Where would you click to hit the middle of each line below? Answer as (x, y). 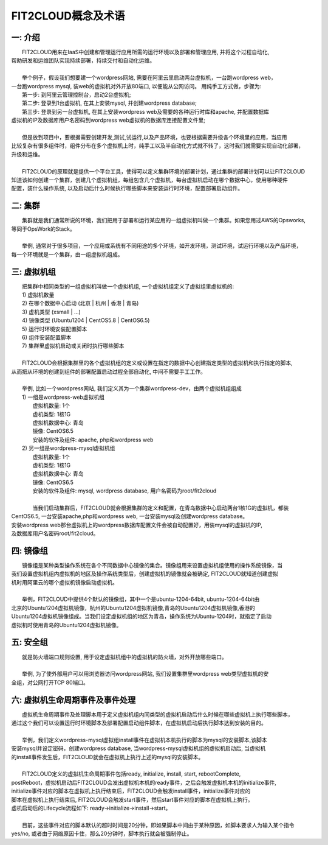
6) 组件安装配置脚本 (47, 337)
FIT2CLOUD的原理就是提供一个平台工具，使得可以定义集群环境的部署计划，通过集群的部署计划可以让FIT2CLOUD (164, 171)
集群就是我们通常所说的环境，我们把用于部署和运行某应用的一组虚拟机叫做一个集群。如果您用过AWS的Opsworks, (164, 220)
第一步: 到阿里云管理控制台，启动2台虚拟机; (77, 95)
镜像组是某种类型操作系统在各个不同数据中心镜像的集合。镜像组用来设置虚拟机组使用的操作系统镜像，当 (152, 565)
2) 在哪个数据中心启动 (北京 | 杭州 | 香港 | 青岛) (80, 303)
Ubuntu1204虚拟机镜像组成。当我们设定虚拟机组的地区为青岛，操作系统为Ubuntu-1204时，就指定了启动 (141, 616)
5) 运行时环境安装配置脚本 (55, 329)
